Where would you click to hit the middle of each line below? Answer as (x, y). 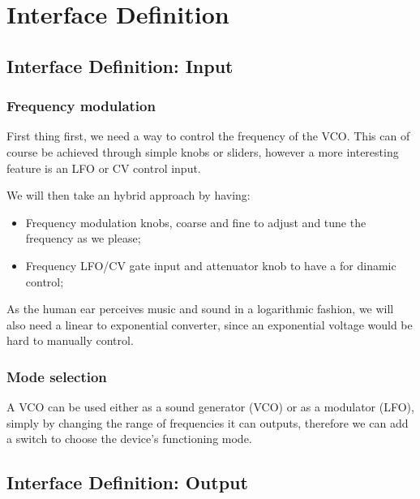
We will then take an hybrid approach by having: (129, 195)
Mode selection (57, 376)
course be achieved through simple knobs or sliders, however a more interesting (203, 151)
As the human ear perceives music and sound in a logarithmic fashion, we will (200, 309)
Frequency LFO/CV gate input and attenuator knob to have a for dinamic (211, 265)
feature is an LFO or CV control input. (104, 168)
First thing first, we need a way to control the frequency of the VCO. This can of (208, 136)
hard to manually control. (70, 340)
